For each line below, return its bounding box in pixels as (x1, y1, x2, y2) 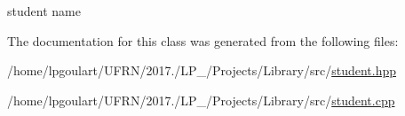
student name (7, 2, 81, 19)
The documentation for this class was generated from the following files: (7, 31, 399, 50)
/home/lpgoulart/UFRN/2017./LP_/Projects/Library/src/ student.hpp (7, 61, 397, 80)
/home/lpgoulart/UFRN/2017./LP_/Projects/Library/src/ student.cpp (7, 90, 395, 109)
